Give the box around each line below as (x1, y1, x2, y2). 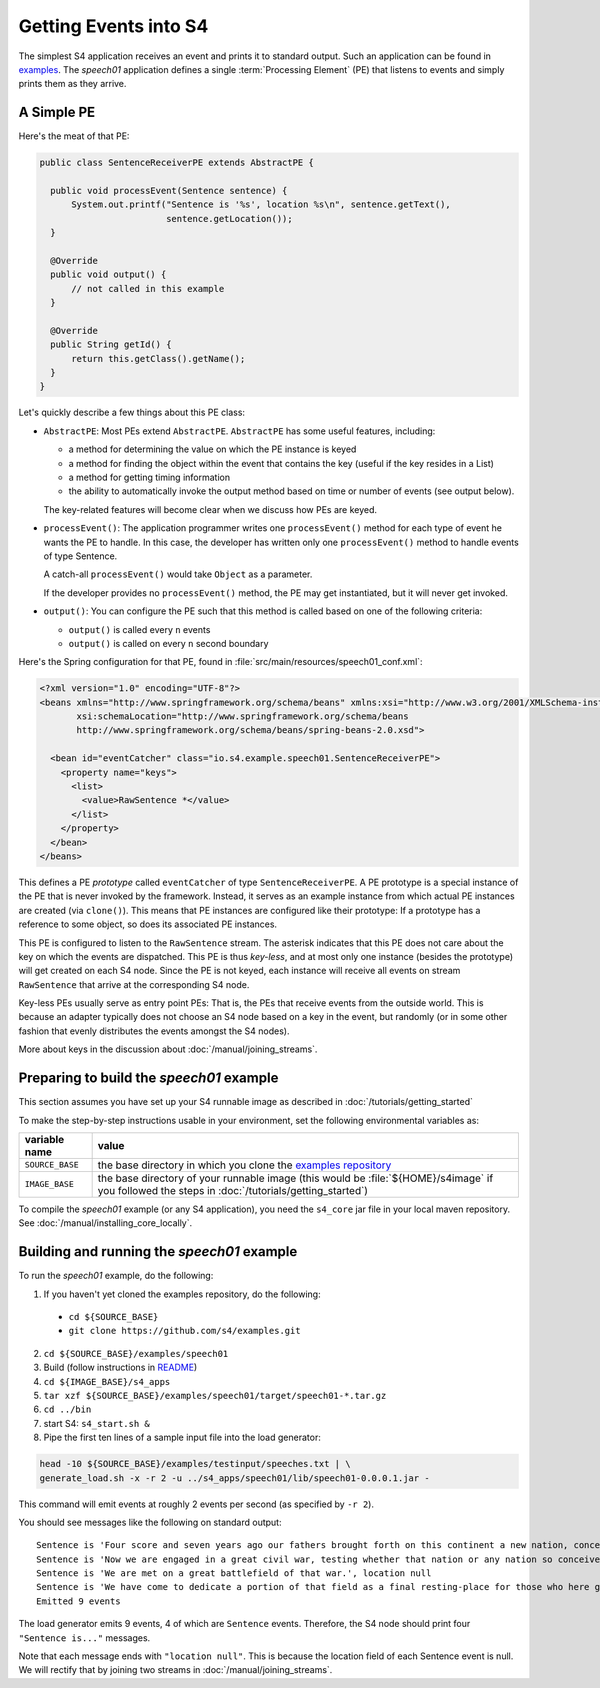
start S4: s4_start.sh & (43, 1417, 150, 1429)
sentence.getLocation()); (165, 213, 294, 224)
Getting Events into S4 (18, 15, 209, 37)
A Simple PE (18, 104, 96, 121)
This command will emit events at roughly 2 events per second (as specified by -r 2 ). (18, 1498, 375, 1510)
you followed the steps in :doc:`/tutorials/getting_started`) (97, 1183, 369, 1197)
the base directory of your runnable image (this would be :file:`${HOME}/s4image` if (97, 1171, 494, 1185)
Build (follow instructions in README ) (43, 1361, 198, 1374)
